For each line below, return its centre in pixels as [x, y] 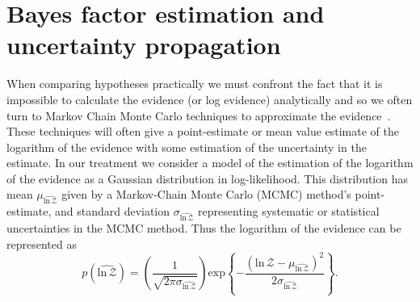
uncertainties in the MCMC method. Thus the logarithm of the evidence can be [204, 228]
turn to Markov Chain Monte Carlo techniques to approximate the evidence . [199, 115]
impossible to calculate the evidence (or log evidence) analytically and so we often [210, 99]
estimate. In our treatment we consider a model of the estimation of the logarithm [210, 163]
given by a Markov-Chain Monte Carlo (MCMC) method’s [206, 194]
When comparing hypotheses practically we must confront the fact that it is [195, 84]
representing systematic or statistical [289, 211]
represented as [42, 243]
